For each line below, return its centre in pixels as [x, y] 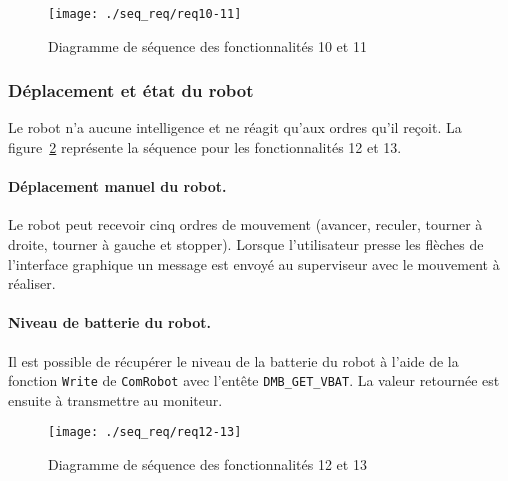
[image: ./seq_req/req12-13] [145, 432]
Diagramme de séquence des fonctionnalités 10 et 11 [207, 45]
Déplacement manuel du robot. [117, 186]
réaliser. [32, 283]
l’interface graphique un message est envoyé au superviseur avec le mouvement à [254, 263]
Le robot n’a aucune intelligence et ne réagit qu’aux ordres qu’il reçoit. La [235, 127]
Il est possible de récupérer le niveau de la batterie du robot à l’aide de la [233, 360]
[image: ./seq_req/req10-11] [145, 14]
